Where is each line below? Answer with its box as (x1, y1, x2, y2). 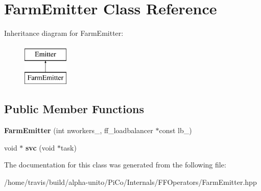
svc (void (26, 142, 55, 153)
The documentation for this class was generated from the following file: (4, 159, 226, 170)
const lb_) (159, 125, 192, 136)
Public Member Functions (4, 101, 144, 117)
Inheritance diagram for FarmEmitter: (4, 28, 124, 38)
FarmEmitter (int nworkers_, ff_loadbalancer (4, 125, 153, 136)
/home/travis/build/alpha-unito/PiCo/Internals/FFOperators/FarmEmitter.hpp (4, 176, 257, 187)
